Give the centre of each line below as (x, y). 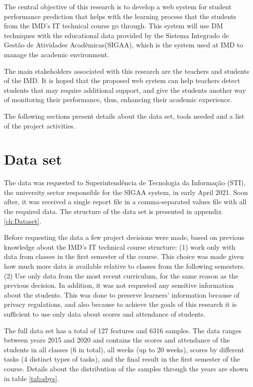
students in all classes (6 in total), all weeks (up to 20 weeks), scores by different (124, 349)
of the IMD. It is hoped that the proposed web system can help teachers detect (122, 80)
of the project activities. (40, 125)
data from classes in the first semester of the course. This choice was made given (124, 256)
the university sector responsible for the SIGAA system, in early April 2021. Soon (126, 192)
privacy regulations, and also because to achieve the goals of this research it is (120, 304)
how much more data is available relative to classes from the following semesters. (125, 266)
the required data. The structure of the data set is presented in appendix (113, 211)
